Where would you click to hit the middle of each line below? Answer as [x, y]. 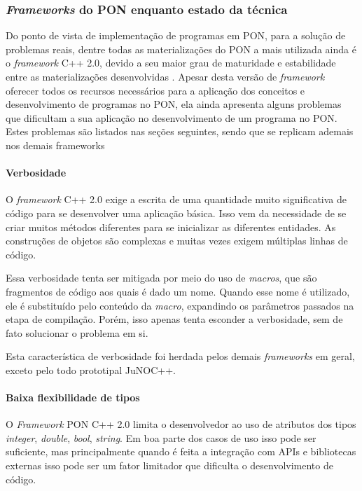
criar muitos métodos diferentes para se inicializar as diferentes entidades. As [171, 227]
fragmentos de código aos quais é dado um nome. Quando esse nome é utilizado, [178, 291]
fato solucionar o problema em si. [77, 332]
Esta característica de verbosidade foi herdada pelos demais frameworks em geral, [180, 356]
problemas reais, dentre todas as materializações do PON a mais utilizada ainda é [181, 49]
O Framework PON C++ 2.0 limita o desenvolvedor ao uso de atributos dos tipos [181, 424]
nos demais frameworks [55, 145]
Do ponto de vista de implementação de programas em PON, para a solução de [176, 35]
